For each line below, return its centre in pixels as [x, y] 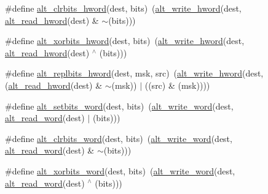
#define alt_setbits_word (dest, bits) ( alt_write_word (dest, [119, 106]
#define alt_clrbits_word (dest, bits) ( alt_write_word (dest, [119, 138]
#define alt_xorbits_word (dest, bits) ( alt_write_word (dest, [120, 170]
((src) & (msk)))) [177, 85]
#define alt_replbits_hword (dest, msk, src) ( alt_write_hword [124, 73]
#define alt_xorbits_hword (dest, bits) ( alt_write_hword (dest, [125, 41]
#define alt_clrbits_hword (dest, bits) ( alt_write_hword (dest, [123, 8]
